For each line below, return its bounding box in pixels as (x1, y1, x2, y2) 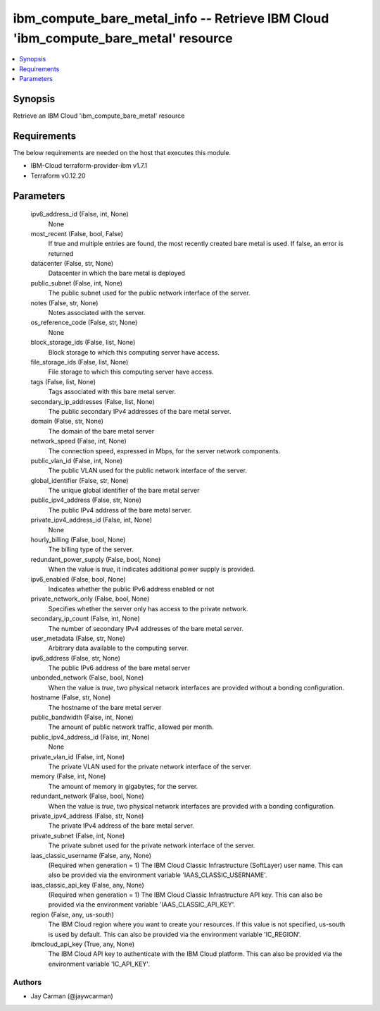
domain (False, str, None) (30, 417, 104, 426)
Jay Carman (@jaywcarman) (30, 991, 114, 1000)
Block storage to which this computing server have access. (48, 348, 220, 356)
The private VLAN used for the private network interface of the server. (48, 762, 253, 771)
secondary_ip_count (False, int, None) (30, 614, 140, 623)
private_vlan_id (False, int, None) (30, 752, 125, 761)
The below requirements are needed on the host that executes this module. (13, 148, 232, 157)
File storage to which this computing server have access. (48, 367, 214, 376)
